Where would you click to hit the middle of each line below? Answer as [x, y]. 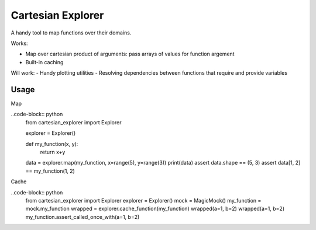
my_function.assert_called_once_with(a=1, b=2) [83, 217]
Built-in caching [44, 62]
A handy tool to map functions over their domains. [71, 33]
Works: [20, 43]
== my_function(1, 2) [50, 171]
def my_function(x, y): [52, 144]
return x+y [53, 152]
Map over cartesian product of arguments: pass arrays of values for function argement [130, 54]
